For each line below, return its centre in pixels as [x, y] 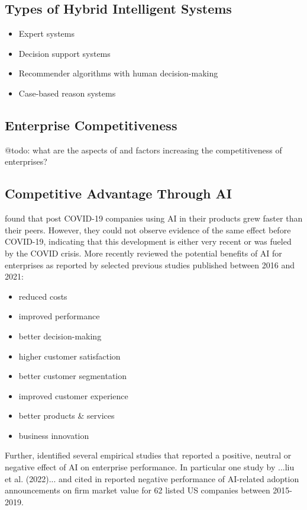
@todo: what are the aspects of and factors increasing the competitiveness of [143, 150]
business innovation [54, 435]
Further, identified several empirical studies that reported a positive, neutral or [148, 455]
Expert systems [46, 33]
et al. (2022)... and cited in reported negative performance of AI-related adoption [152, 478]
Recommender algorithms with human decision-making [118, 73]
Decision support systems [64, 53]
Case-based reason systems [67, 93]
